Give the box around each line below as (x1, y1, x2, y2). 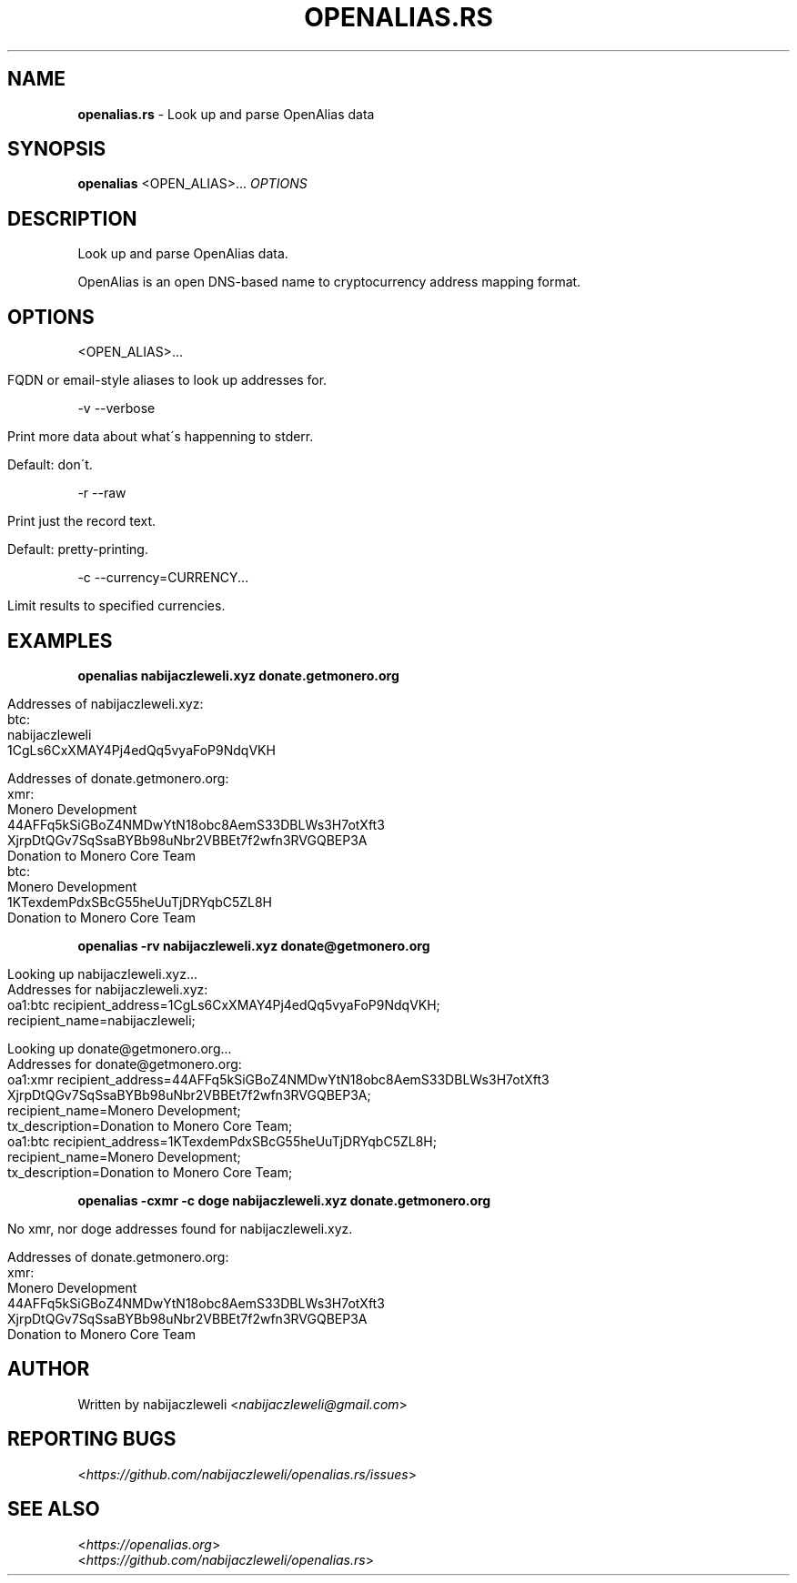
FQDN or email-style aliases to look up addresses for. (7, 372, 328, 388)
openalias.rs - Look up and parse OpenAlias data (77, 106, 375, 122)
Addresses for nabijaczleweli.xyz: (7, 981, 208, 997)
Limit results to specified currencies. (7, 598, 226, 614)
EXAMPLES (7, 629, 113, 652)
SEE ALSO (7, 1497, 100, 1521)
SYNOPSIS (7, 137, 106, 161)
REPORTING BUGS (7, 1427, 177, 1451)
